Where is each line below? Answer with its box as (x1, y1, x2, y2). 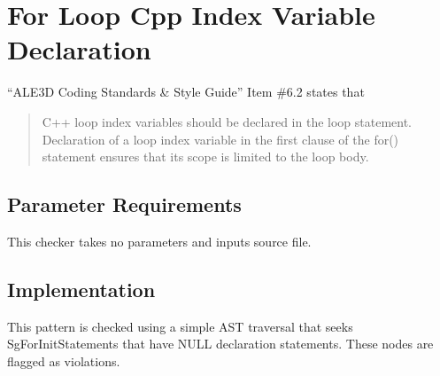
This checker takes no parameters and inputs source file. (7, 231, 312, 250)
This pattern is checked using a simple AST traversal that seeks (7, 317, 353, 335)
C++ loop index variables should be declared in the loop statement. (42, 112, 413, 130)
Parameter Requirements (7, 191, 242, 218)
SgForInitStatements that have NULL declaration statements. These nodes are (7, 334, 434, 353)
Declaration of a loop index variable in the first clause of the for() (42, 129, 399, 148)
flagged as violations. (7, 351, 120, 370)
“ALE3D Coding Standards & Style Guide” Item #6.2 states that (7, 82, 365, 101)
